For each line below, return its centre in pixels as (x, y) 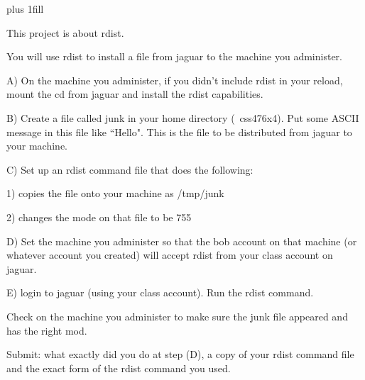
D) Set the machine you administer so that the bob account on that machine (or (182, 241)
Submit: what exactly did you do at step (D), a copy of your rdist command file (180, 354)
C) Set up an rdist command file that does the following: (130, 169)
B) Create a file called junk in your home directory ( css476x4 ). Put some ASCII (183, 117)
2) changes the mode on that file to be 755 (99, 217)
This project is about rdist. (65, 32)
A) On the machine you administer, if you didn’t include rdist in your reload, (175, 80)
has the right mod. (47, 330)
